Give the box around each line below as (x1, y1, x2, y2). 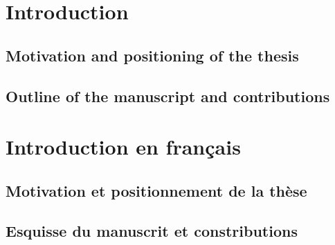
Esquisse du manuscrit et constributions (6, 220, 298, 242)
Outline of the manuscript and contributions (6, 85, 330, 106)
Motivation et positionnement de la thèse (6, 179, 307, 201)
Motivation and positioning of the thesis (6, 44, 299, 66)
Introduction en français (6, 133, 241, 161)
